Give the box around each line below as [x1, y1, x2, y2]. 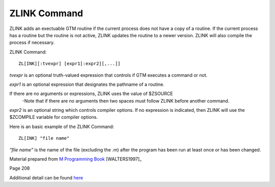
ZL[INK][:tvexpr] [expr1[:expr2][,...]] [18, 61, 121, 67]
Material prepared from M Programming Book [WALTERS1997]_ [9, 156, 142, 162]
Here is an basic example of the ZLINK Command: [9, 123, 115, 130]
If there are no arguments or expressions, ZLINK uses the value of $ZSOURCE [9, 90, 173, 97]
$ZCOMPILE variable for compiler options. [9, 114, 98, 120]
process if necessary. [9, 40, 55, 46]
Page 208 [9, 165, 30, 171]
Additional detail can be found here [9, 174, 84, 180]
